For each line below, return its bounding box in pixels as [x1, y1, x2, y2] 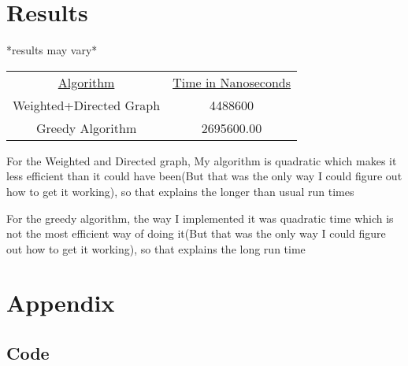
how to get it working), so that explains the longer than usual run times [6, 183, 354, 199]
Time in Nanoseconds [172, 72, 291, 91]
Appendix [6, 287, 115, 319]
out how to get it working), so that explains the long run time [6, 240, 306, 257]
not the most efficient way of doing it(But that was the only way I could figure [6, 225, 386, 242]
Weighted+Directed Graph [13, 95, 161, 114]
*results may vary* [6, 42, 98, 58]
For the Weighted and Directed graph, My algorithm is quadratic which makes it [6, 152, 397, 168]
